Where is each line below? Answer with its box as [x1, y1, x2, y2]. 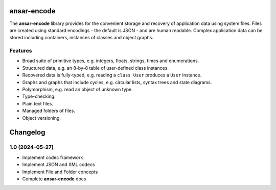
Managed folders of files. [22, 107, 75, 114]
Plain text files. [22, 100, 54, 106]
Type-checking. [22, 93, 56, 99]
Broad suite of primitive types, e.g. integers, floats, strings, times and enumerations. [22, 58, 199, 64]
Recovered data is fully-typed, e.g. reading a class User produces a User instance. [22, 72, 202, 78]
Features [9, 47, 32, 55]
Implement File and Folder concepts [22, 169, 98, 175]
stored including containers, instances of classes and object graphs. [9, 35, 153, 41]
